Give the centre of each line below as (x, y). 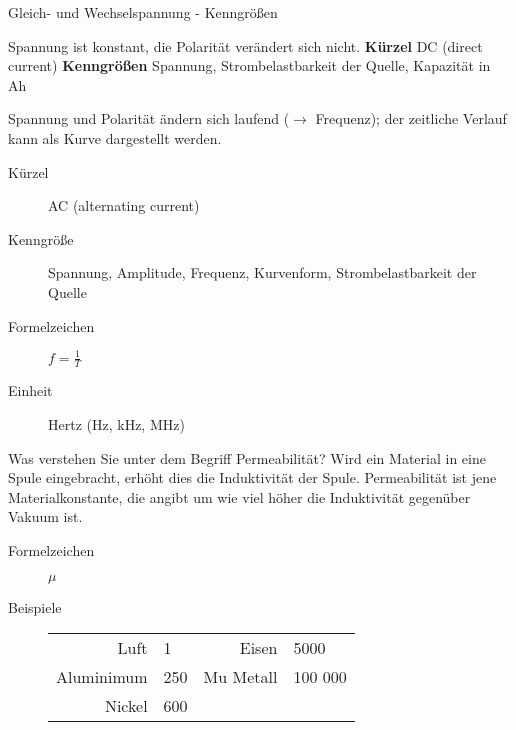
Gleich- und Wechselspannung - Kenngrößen (143, 12)
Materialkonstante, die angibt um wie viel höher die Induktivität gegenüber (239, 496)
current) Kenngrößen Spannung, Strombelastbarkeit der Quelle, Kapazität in (249, 65)
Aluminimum (102, 677)
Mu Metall (240, 677)
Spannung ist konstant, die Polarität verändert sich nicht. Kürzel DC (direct (245, 45)
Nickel (126, 706)
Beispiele (35, 606)
